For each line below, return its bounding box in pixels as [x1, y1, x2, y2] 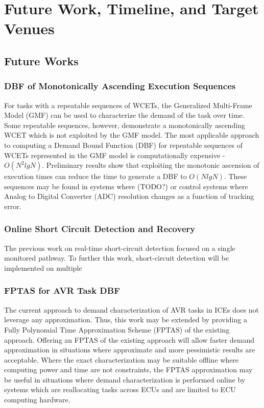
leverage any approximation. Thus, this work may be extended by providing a [4, 314, 247, 325]
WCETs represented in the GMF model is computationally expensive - [4, 149, 225, 160]
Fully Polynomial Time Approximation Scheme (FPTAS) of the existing [4, 324, 230, 335]
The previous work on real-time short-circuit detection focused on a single [4, 242, 235, 253]
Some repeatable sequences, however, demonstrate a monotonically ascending [4, 119, 246, 130]
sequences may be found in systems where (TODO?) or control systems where [4, 181, 248, 191]
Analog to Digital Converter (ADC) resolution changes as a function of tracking [4, 191, 254, 201]
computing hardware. [4, 394, 70, 405]
